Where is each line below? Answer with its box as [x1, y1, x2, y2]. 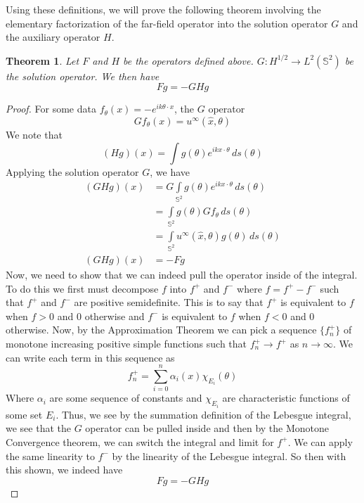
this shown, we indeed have [6, 462, 123, 477]
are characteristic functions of [222, 390, 350, 405]
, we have [150, 164, 190, 179]
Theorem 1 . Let [6, 53, 79, 68]
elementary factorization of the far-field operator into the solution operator [6, 15, 328, 30]
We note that [6, 127, 63, 141]
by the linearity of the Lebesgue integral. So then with [112, 448, 346, 463]
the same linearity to [6, 448, 95, 463]
